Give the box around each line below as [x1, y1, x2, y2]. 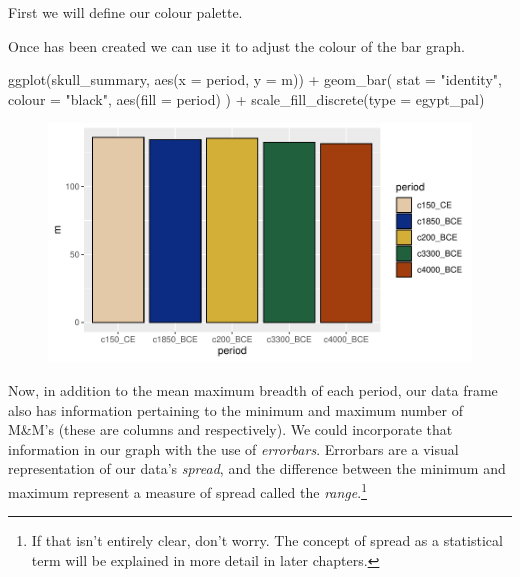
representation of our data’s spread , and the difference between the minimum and [8, 458, 506, 479]
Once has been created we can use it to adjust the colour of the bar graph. [8, 35, 465, 56]
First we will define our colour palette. [8, 2, 243, 22]
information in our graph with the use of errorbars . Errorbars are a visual [8, 438, 459, 459]
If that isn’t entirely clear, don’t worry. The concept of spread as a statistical [31, 530, 503, 551]
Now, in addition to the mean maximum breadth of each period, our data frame [8, 379, 498, 400]
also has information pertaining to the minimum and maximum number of [8, 399, 463, 420]
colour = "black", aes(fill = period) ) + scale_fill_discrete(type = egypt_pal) [8, 88, 485, 109]
